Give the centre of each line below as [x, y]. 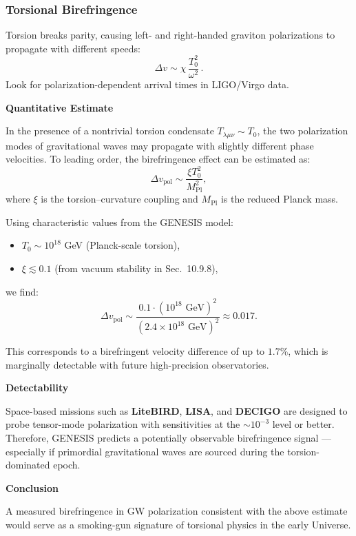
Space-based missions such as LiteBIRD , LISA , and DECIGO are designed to [177, 410]
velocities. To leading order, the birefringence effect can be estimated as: [158, 159]
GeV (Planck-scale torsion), [122, 245]
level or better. [303, 424]
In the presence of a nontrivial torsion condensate [110, 131]
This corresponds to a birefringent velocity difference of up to [135, 351]
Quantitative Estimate [60, 107]
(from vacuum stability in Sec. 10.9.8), [136, 268]
